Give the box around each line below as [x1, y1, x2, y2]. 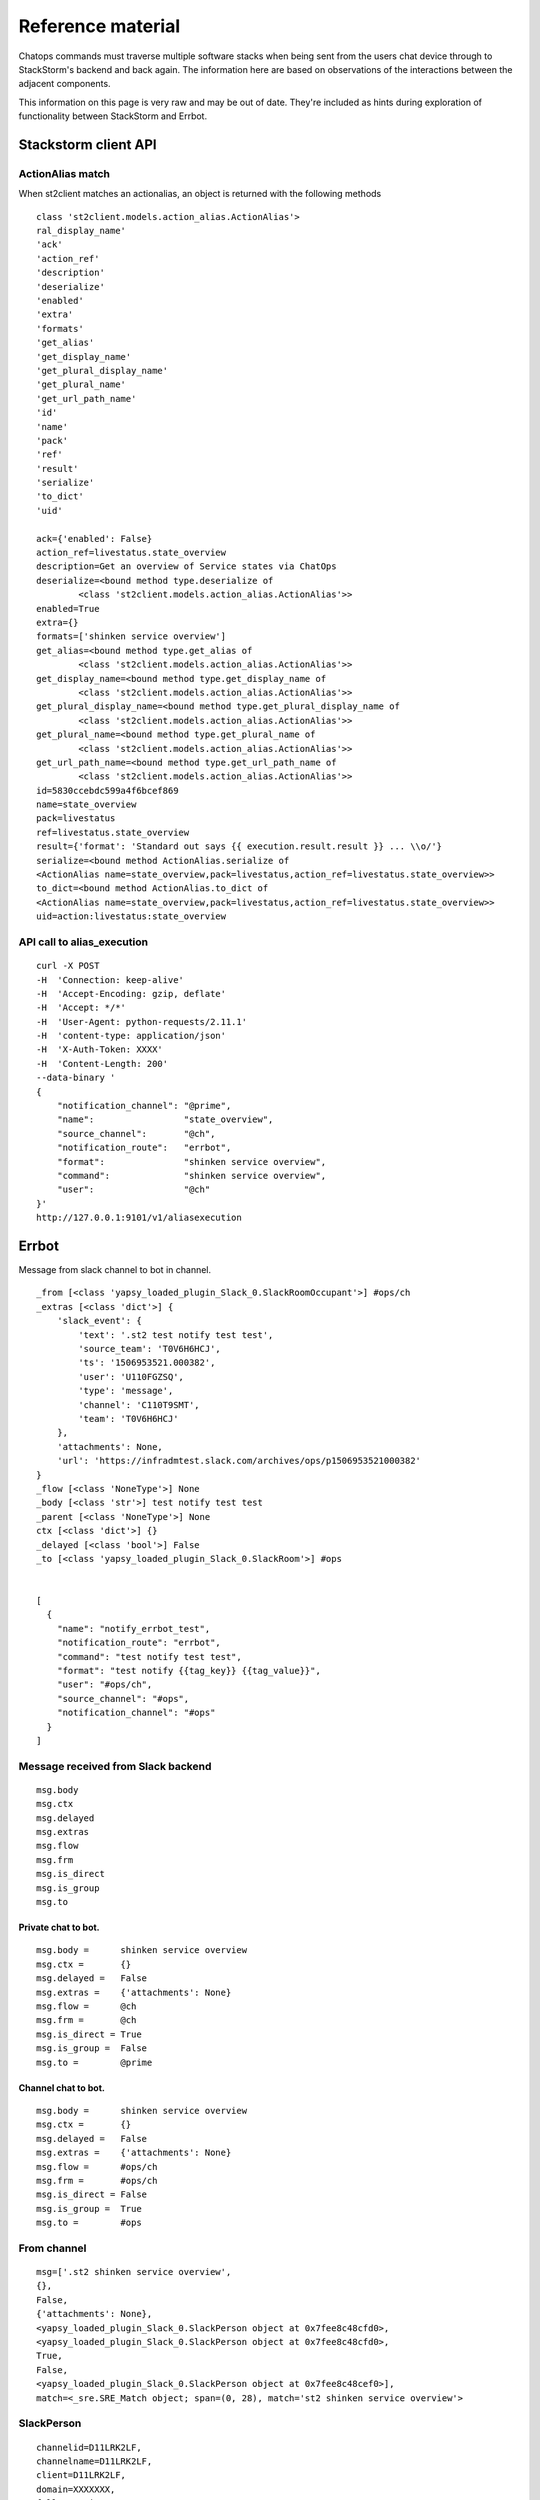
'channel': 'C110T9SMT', [78, 1399, 200, 1410]
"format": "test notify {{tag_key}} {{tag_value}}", [56, 1665, 322, 1677]
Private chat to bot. [18, 1921, 100, 1934]
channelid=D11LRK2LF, [36, 2441, 142, 2453]
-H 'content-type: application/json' [36, 1030, 227, 1042]
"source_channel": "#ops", [56, 1693, 190, 1704]
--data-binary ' [36, 1072, 116, 1084]
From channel [18, 2241, 87, 2255]
